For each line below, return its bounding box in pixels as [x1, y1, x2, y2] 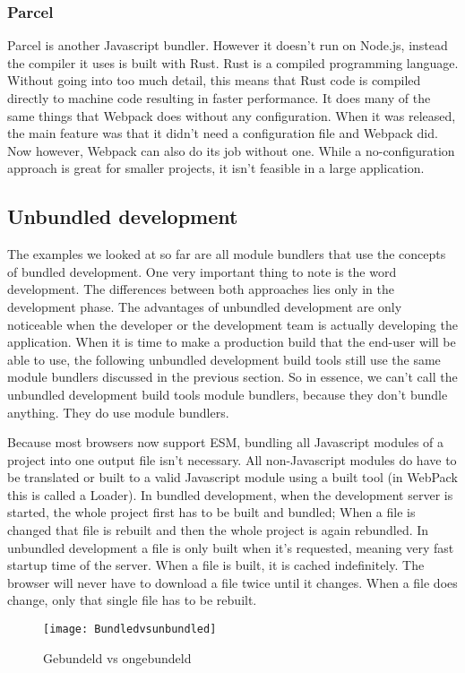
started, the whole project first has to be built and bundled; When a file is [7, 503, 416, 522]
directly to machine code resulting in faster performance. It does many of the [7, 89, 431, 107]
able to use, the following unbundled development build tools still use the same [7, 349, 441, 368]
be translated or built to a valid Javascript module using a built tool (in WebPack [7, 468, 458, 487]
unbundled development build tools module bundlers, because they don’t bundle [7, 384, 448, 403]
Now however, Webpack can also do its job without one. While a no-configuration [7, 141, 455, 160]
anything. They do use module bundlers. [7, 402, 229, 421]
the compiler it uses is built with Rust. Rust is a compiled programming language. [7, 53, 459, 72]
